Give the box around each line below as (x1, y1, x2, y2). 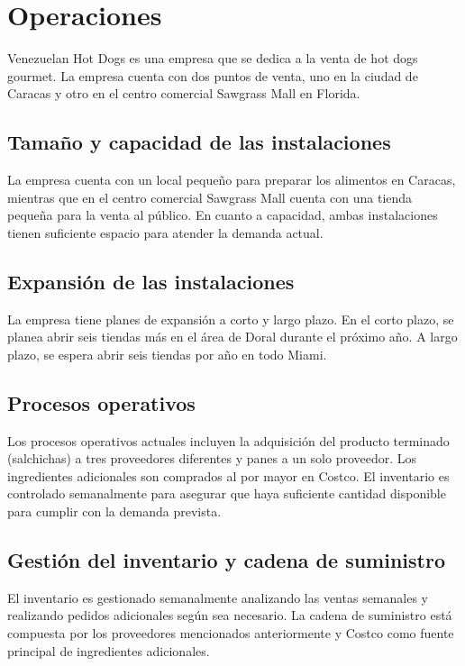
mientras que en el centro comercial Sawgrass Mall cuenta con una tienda (7, 187, 413, 206)
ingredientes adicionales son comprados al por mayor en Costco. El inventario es (7, 466, 450, 485)
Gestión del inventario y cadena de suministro (7, 546, 445, 574)
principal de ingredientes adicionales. (7, 641, 210, 660)
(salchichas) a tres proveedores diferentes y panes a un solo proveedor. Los (7, 449, 417, 468)
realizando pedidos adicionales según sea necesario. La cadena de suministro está (7, 606, 452, 625)
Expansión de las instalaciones (7, 267, 295, 295)
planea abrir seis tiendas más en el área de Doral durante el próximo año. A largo (7, 327, 458, 346)
